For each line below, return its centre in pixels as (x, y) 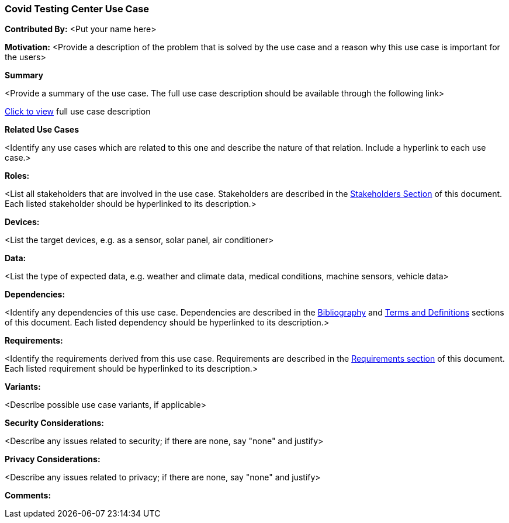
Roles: (17, 176)
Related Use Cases (42, 130)
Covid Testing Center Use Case (77, 9)
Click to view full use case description (78, 112)
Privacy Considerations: (53, 459)
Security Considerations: (55, 423)
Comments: (28, 496)
